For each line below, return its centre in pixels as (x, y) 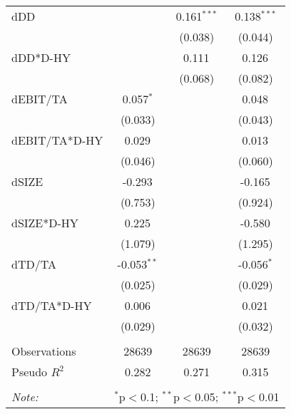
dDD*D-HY (41, 57)
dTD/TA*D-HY (52, 305)
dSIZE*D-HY (45, 223)
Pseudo (30, 372)
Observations (44, 351)
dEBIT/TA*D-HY (57, 140)
